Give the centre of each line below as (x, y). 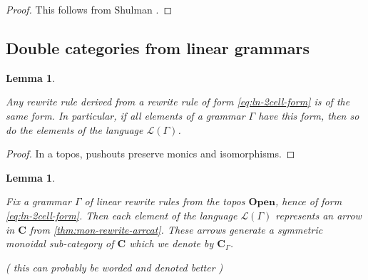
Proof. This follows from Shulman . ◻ (89, 9)
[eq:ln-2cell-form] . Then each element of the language (122, 215)
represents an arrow (318, 215)
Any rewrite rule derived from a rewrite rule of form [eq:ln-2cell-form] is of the (178, 102)
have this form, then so (309, 115)
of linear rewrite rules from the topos (165, 201)
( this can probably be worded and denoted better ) (114, 267)
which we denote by (172, 243)
